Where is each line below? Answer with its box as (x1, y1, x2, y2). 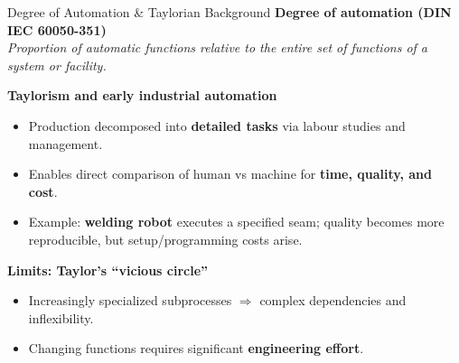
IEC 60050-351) (7, 20, 107, 39)
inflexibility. (28, 308, 94, 327)
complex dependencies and (259, 291, 407, 310)
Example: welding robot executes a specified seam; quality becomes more (28, 212, 445, 231)
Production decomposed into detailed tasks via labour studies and (28, 116, 406, 135)
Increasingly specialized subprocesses (28, 291, 232, 310)
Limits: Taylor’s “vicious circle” (7, 260, 209, 279)
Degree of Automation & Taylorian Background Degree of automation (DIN (7, 3, 452, 21)
